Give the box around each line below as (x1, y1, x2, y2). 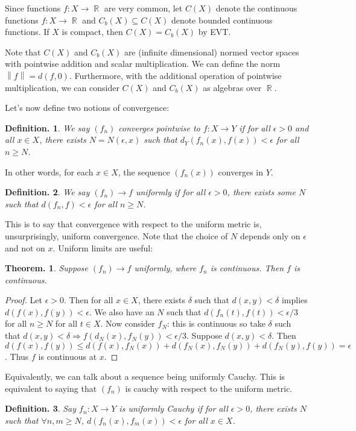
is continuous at (38, 350, 97, 362)
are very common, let (104, 2, 183, 14)
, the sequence (118, 165, 170, 178)
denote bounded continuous (171, 13, 273, 26)
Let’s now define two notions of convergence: (5, 101, 170, 114)
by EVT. (198, 25, 231, 38)
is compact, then (62, 25, 123, 38)
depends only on (240, 229, 300, 242)
